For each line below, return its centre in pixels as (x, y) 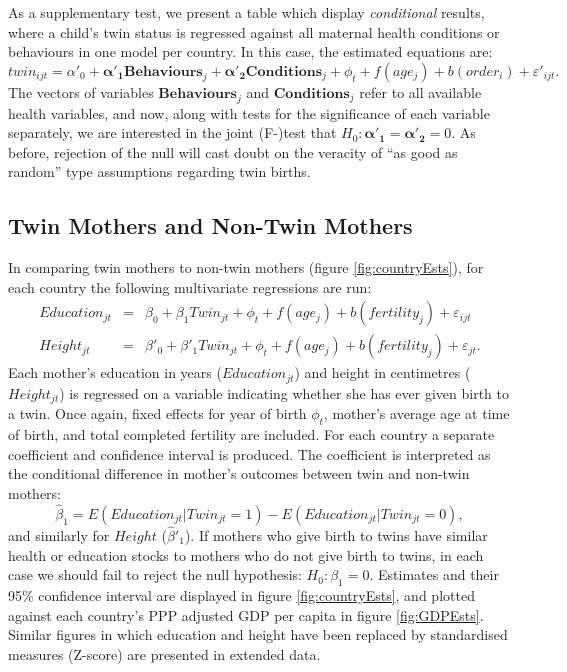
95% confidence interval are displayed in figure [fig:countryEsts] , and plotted (241, 594)
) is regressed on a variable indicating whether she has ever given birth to (284, 392)
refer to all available (420, 91)
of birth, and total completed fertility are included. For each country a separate (251, 434)
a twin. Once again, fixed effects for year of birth (157, 413)
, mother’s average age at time (416, 413)
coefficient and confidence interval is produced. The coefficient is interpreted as (249, 453)
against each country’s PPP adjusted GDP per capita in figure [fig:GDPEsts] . (246, 614)
